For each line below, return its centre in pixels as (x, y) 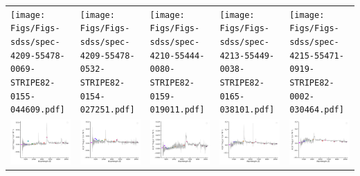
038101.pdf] (247, 110)
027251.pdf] (107, 110)
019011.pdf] (177, 110)
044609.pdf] (38, 110)
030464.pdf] (317, 110)
